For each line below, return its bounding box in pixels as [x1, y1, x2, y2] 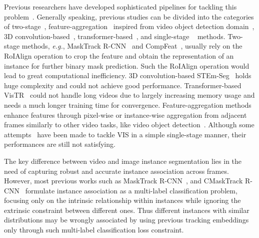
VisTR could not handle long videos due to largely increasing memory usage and [4, 90, 255, 100]
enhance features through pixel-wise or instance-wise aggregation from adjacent [4, 109, 247, 120]
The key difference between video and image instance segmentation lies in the [4, 155, 242, 166]
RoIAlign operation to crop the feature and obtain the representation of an [4, 50, 234, 61]
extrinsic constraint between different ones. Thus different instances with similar [4, 204, 249, 215]
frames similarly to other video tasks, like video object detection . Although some [4, 119, 254, 130]
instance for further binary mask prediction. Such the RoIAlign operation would [4, 60, 249, 71]
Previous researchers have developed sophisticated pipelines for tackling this [4, 2, 237, 12]
